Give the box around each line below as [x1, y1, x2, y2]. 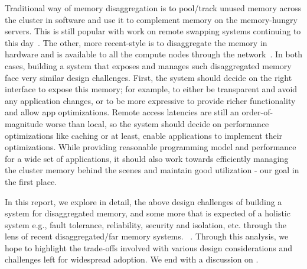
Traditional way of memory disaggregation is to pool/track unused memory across [5, 2, 302, 14]
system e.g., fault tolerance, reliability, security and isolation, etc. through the [5, 218, 286, 231]
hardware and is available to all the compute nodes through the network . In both [5, 48, 302, 60]
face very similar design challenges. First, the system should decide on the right [5, 71, 292, 83]
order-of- [241, 106, 273, 118]
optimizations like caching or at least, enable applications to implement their [5, 129, 283, 141]
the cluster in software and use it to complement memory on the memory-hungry [5, 13, 298, 25]
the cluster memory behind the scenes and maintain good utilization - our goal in [5, 164, 299, 176]
